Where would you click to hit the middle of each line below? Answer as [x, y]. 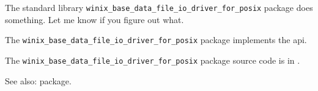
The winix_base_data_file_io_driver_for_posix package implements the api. [156, 40]
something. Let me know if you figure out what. [94, 19]
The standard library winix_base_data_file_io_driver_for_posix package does [159, 7]
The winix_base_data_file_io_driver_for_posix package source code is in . [153, 60]
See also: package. [38, 80]
